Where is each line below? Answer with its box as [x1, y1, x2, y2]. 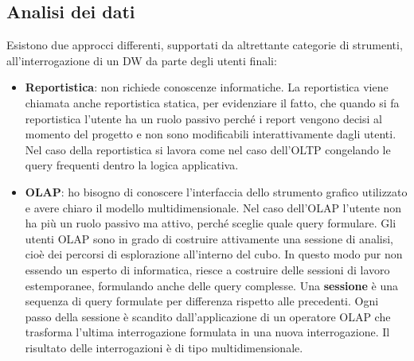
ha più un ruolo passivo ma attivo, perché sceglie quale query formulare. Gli [25, 215, 396, 231]
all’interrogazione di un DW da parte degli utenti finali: [6, 52, 277, 68]
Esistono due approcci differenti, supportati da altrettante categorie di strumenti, [6, 37, 403, 53]
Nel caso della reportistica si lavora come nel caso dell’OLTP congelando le [25, 141, 391, 157]
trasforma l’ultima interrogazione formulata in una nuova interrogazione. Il [25, 324, 390, 340]
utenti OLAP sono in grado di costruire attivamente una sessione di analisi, [25, 230, 393, 246]
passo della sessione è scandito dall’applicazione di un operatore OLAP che [25, 308, 391, 324]
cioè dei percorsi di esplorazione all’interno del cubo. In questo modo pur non [25, 246, 403, 262]
